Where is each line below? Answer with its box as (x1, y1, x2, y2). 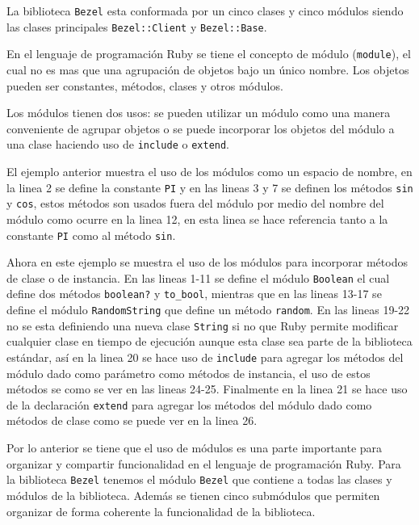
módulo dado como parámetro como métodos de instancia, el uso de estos (6, 364, 371, 381)
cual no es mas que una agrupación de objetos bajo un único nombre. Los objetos (6, 61, 409, 78)
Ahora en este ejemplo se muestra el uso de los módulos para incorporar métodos (6, 254, 408, 271)
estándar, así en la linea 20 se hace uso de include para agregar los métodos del (6, 348, 404, 365)
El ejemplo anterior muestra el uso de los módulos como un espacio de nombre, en (6, 163, 413, 179)
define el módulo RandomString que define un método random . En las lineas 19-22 (6, 301, 410, 318)
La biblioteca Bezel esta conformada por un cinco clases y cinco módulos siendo (6, 2, 404, 19)
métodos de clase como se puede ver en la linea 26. (6, 412, 258, 429)
